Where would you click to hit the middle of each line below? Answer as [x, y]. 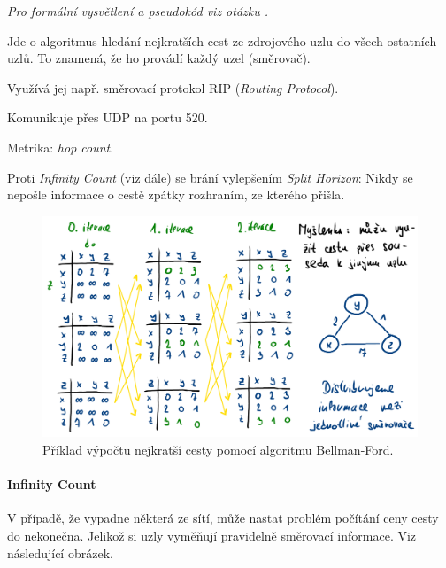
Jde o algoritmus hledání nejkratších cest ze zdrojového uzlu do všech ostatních [222, 40]
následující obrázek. [60, 552]
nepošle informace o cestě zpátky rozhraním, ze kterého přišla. [176, 195]
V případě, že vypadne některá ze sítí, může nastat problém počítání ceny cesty [223, 518]
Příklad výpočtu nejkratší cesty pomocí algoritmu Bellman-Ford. [218, 450]
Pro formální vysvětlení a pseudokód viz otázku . [138, 11]
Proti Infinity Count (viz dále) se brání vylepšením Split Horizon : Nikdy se [210, 177]
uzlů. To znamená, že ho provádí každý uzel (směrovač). [159, 58]
